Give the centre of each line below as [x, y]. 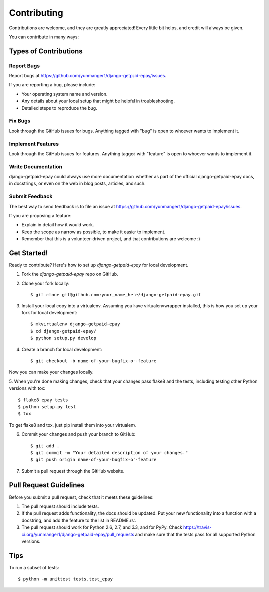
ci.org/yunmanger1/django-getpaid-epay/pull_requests [78, 534]
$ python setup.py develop [64, 338]
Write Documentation [36, 166]
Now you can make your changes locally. [51, 372]
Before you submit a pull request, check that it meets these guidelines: [81, 497]
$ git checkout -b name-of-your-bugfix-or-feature [94, 361]
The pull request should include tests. [60, 506]
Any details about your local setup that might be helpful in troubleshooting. [98, 101]
